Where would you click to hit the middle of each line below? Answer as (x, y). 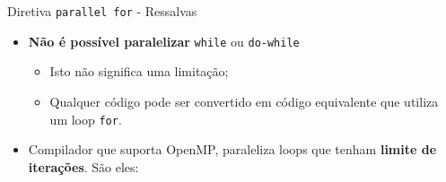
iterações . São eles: (83, 166)
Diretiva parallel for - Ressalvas (102, 11)
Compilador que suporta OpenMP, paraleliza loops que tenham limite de (232, 149)
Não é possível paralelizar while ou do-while (164, 41)
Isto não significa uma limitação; (139, 71)
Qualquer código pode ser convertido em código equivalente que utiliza (244, 101)
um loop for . (86, 119)
